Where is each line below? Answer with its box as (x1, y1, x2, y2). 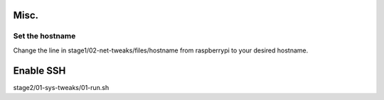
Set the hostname (13, 31, 76, 41)
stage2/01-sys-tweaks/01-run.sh (13, 83, 110, 91)
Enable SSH (13, 65, 66, 77)
